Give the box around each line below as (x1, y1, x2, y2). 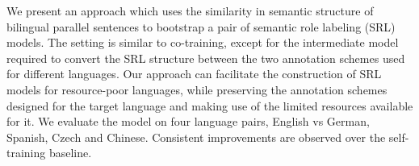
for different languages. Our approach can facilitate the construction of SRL (6, 65, 382, 82)
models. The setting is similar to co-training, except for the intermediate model (6, 34, 399, 51)
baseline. (48, 144, 92, 161)
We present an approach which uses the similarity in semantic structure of (6, 2, 374, 19)
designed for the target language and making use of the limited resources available (6, 97, 413, 114)
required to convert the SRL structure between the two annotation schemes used (6, 49, 405, 66)
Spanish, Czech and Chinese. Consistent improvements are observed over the (6, 128, 386, 145)
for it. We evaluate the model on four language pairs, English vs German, (6, 113, 370, 130)
